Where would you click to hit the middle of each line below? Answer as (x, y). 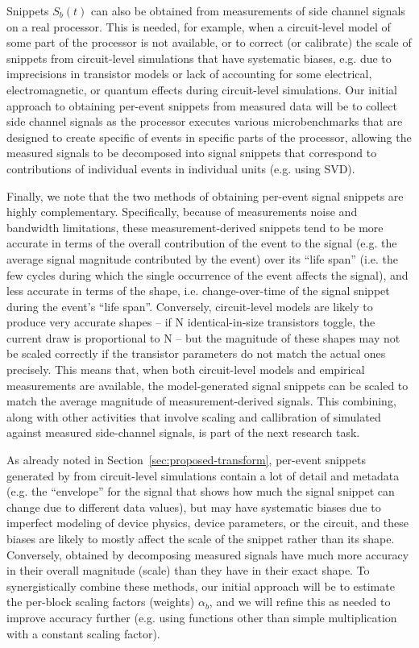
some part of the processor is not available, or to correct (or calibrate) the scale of (209, 42)
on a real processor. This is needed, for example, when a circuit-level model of (199, 26)
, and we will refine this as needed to (300, 602)
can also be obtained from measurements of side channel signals (248, 10)
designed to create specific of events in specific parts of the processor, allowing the (209, 137)
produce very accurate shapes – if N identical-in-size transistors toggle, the (191, 322)
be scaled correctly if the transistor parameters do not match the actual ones (196, 353)
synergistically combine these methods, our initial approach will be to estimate (201, 586)
